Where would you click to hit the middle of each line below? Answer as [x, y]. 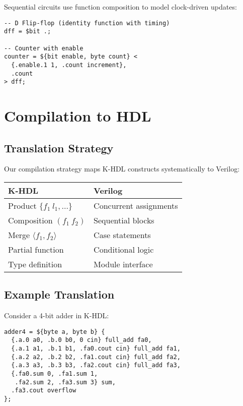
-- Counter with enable [44, 48]
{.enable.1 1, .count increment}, [69, 65]
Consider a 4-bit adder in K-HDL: [57, 315]
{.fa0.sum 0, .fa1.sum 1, [55, 374]
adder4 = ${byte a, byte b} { [55, 332]
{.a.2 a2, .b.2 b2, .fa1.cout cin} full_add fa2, [96, 357]
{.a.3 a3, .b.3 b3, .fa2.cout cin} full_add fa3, [96, 365]
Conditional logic [124, 250]
